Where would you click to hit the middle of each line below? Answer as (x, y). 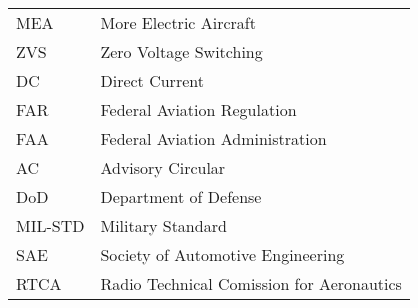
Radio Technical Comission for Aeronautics (251, 283)
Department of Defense (181, 196)
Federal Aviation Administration (213, 138)
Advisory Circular (163, 167)
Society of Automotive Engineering (222, 254)
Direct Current (152, 80)
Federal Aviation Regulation (198, 109)
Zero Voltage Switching (181, 51)
